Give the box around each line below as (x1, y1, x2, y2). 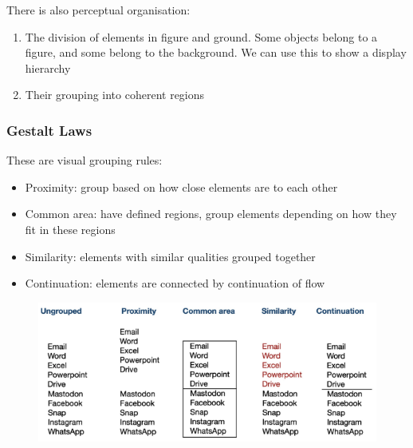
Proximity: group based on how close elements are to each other (25, 178, 338, 195)
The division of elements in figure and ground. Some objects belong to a (25, 28, 378, 45)
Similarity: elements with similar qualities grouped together (25, 248, 316, 264)
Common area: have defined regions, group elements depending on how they (25, 205, 397, 222)
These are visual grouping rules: (6, 152, 163, 168)
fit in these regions (25, 220, 116, 237)
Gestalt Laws (6, 120, 92, 140)
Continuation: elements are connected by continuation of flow (25, 275, 325, 291)
